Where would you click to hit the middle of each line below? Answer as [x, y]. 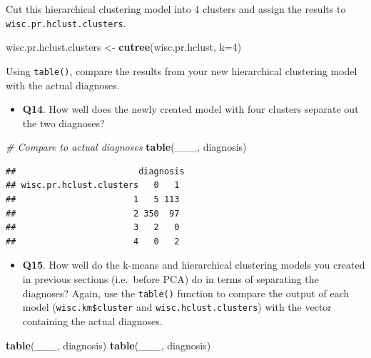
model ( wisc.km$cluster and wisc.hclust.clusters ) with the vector [177, 307]
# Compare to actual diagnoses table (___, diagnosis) [126, 147]
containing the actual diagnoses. [92, 320]
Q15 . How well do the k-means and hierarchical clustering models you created [194, 265]
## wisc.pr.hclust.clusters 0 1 [93, 185]
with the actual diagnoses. [63, 85]
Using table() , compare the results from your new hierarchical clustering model [182, 70]
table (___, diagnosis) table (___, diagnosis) [108, 345]
